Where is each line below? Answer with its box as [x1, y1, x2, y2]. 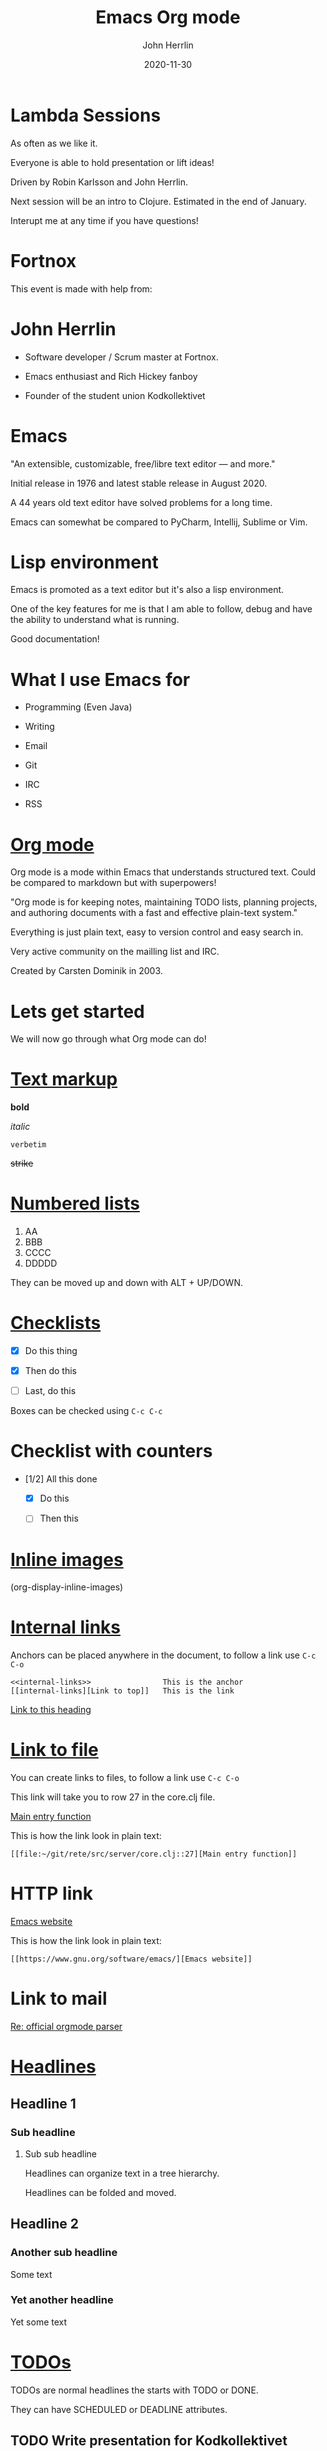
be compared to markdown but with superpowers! [10, 877, 217, 889]
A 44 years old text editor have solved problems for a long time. [10, 496, 273, 508]
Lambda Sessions [10, 104, 162, 126]
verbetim [10, 1140, 47, 1150]
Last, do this [24, 1385, 77, 1397]
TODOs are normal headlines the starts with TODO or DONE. [10, 2384, 259, 2396]
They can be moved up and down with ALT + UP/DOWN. [10, 1277, 243, 1289]
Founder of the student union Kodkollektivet [24, 389, 206, 401]
